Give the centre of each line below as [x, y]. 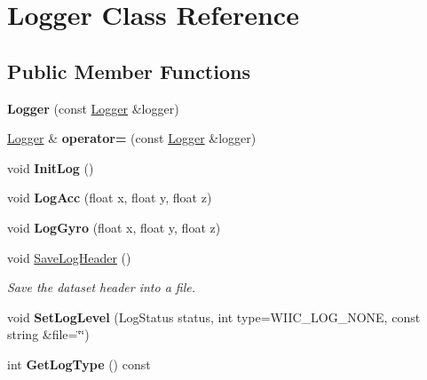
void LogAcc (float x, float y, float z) [110, 198]
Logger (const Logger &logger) [93, 108]
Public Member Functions [129, 71]
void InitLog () [51, 167]
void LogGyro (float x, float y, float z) [114, 227]
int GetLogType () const [79, 364]
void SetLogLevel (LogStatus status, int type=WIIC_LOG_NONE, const [214, 317]
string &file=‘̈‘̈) [48, 334]
